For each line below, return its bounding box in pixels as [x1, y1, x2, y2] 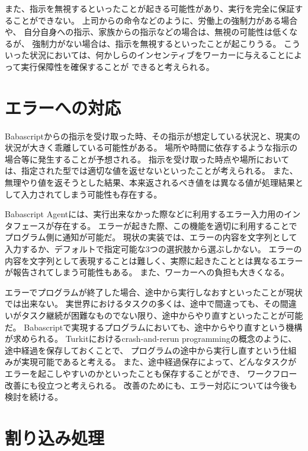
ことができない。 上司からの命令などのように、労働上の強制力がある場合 [12, 14, 298, 26]
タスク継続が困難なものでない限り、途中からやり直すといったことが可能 [21, 309, 303, 321]
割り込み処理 [5, 425, 105, 449]
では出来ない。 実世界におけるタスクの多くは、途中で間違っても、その [5, 297, 280, 310]
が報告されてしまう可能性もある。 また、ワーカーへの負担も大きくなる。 [5, 266, 290, 278]
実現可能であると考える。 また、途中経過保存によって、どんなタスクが [21, 355, 297, 368]
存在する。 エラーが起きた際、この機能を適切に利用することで [54, 219, 297, 231]
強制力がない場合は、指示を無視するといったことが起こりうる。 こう [32, 37, 301, 49]
